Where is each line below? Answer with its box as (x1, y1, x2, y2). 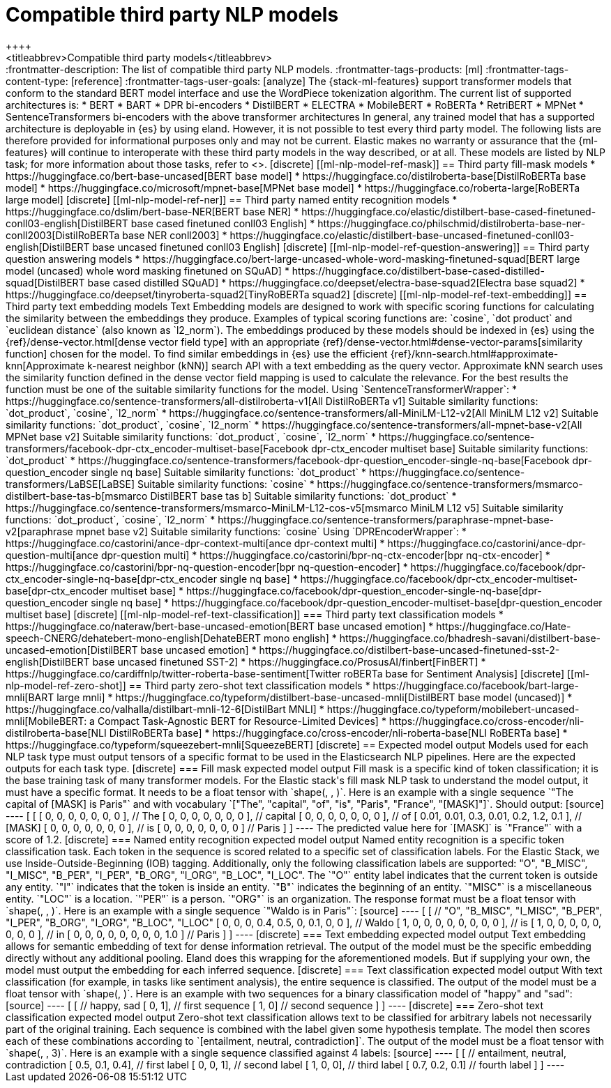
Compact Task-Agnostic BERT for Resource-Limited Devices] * (97, 714, 386, 727)
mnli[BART (6, 691, 54, 703)
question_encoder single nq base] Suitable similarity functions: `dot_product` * (6, 466, 367, 478)
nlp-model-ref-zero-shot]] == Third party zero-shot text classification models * (6, 679, 370, 691)
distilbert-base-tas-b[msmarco (6, 489, 148, 502)
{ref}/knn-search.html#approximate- (390, 347, 559, 360)
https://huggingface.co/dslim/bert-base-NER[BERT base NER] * (6, 205, 299, 217)
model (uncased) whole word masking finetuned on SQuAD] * (6, 264, 289, 277)
